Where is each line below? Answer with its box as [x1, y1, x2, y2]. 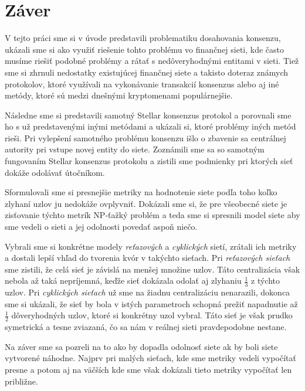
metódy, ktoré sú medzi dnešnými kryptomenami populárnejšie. [5, 89, 233, 101]
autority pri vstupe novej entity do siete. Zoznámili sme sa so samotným [5, 143, 265, 155]
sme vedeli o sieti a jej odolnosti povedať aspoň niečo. [5, 220, 198, 233]
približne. [5, 375, 38, 387]
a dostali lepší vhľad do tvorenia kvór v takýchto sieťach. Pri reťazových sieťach [5, 251, 290, 264]
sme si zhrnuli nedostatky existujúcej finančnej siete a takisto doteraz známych [5, 66, 289, 78]
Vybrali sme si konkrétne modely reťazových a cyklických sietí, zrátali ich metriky [5, 240, 297, 252]
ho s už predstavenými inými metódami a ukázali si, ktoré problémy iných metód [5, 120, 296, 132]
